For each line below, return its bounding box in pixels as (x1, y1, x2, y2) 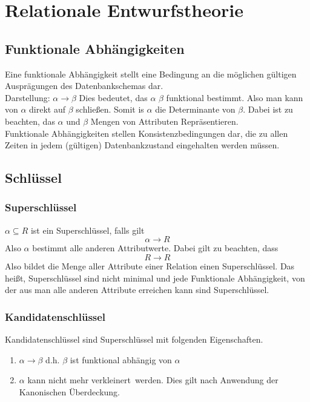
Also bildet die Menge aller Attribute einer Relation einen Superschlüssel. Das (5, 259, 295, 272)
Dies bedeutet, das (79, 91, 148, 104)
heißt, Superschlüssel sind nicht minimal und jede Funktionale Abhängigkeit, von (5, 271, 305, 284)
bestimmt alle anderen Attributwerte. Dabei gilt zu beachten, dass (32, 242, 279, 254)
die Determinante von (155, 103, 236, 116)
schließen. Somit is (76, 103, 144, 116)
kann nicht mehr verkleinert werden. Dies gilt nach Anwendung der (27, 374, 279, 386)
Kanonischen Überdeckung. (19, 385, 120, 398)
